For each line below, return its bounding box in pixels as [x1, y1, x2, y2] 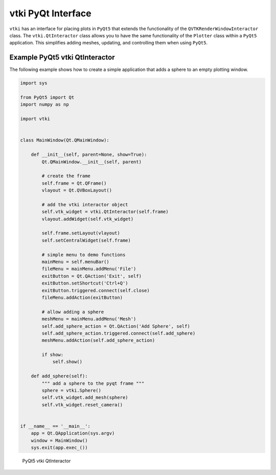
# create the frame [41, 173, 90, 179]
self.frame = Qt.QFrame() [41, 180, 107, 186]
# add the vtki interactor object [41, 202, 128, 207]
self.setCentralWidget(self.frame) [41, 237, 131, 243]
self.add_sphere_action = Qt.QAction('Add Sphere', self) [41, 323, 190, 329]
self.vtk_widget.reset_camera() [41, 401, 123, 408]
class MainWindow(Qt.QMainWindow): [20, 137, 109, 143]
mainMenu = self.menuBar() [41, 258, 109, 265]
